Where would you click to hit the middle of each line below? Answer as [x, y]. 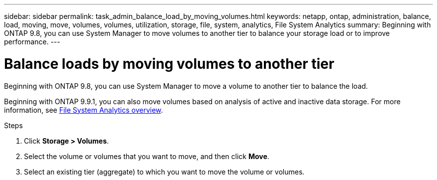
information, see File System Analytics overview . [84, 110]
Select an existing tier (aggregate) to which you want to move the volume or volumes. [164, 172]
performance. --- [32, 42]
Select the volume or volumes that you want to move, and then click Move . [147, 156]
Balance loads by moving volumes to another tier [169, 64]
